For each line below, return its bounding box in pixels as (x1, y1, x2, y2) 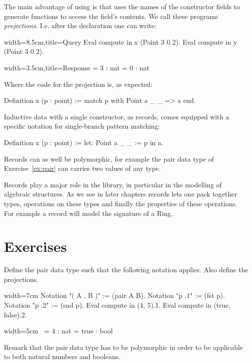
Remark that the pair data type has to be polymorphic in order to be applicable (4, 342, 243, 352)
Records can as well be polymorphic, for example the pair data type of (4, 153, 214, 164)
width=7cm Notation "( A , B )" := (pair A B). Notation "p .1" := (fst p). (4, 290, 225, 300)
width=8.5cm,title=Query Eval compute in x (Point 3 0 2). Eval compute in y (4, 36, 237, 47)
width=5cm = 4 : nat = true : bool (4, 326, 113, 336)
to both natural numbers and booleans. (4, 351, 120, 362)
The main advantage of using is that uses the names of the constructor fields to (4, 1, 240, 11)
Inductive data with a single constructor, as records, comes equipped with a (4, 111, 229, 121)
